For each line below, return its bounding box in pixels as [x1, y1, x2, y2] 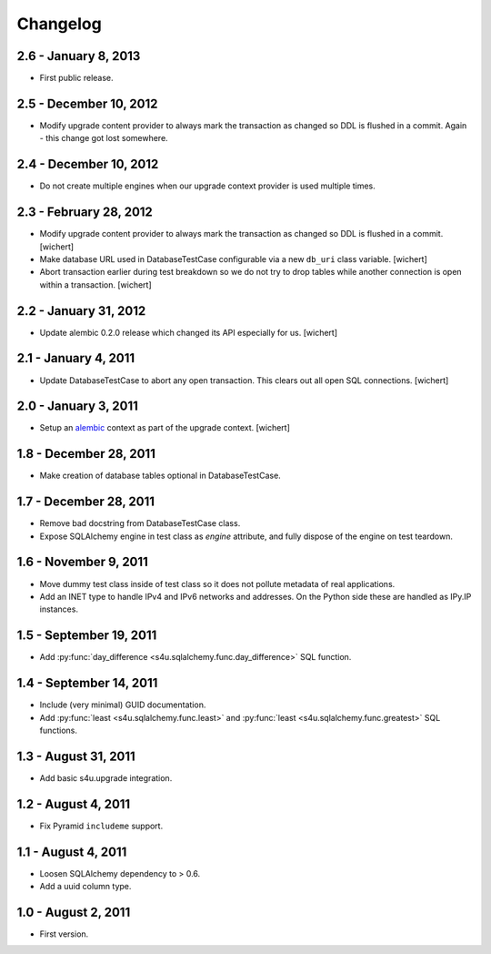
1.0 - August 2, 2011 [16, 904, 131, 919]
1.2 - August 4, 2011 [16, 797, 131, 812]
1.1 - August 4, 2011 [16, 844, 127, 859]
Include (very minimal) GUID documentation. [39, 699, 206, 710]
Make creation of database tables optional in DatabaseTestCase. [39, 470, 281, 482]
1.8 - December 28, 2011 [16, 446, 156, 462]
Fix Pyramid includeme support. [39, 820, 164, 831]
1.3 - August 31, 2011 [16, 748, 135, 764]
